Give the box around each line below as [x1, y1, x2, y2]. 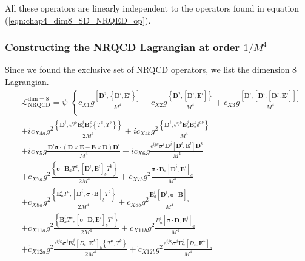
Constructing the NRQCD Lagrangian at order [5, 39, 240, 55]
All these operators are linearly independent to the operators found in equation [5, 2, 300, 14]
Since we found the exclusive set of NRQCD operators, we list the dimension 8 [5, 63, 297, 76]
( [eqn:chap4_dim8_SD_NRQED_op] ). [5, 13, 151, 26]
